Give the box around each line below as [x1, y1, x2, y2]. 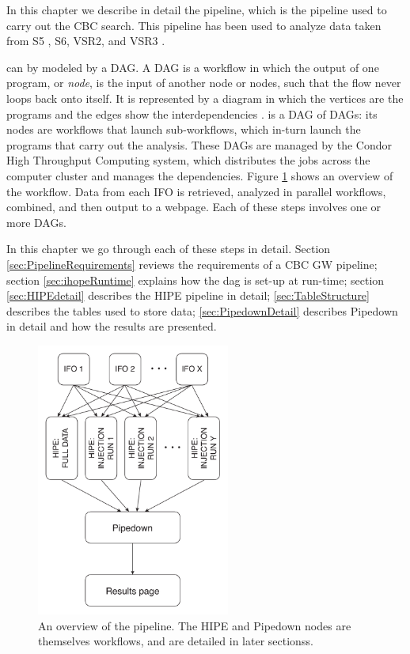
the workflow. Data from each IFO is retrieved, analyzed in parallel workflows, [6, 183, 386, 199]
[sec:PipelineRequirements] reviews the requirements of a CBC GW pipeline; [6, 255, 378, 272]
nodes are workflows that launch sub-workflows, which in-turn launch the [6, 121, 361, 138]
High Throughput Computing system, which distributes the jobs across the [6, 152, 370, 168]
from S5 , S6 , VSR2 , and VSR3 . [6, 32, 165, 49]
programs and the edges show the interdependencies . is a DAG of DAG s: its [6, 105, 378, 122]
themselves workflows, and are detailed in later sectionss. [38, 633, 313, 649]
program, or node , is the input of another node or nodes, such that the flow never [6, 74, 401, 91]
